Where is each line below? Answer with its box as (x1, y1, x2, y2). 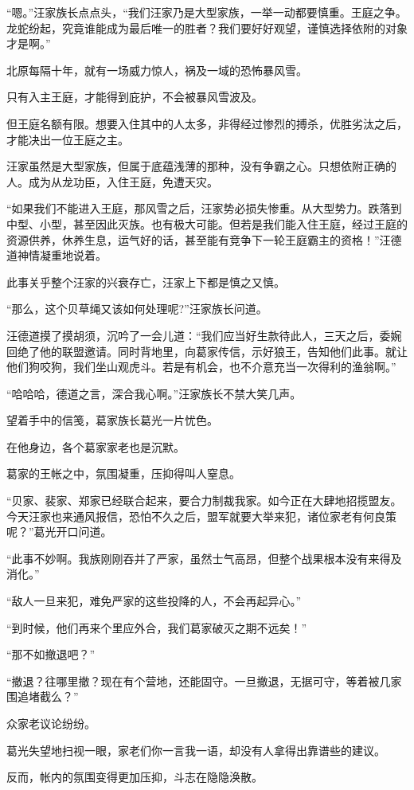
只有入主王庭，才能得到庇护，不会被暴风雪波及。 (6, 88, 263, 105)
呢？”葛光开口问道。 (6, 523, 112, 540)
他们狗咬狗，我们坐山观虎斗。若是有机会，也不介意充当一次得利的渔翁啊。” (6, 358, 396, 375)
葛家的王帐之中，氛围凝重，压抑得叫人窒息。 (6, 465, 240, 482)
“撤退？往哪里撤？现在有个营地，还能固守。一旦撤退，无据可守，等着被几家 (6, 672, 402, 689)
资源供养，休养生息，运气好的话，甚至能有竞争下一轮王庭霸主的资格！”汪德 (6, 231, 402, 248)
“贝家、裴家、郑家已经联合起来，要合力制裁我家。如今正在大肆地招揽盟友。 (6, 492, 402, 509)
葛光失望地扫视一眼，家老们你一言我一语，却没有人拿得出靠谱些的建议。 (6, 741, 385, 758)
